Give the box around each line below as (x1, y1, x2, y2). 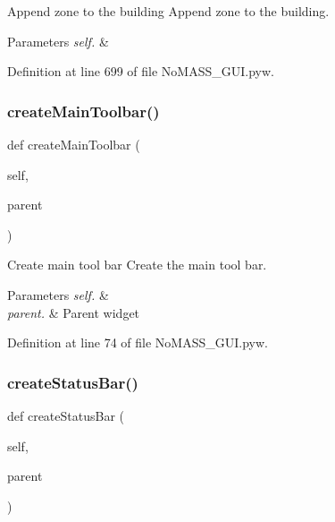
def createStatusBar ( (7, 406, 125, 424)
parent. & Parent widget (7, 303, 140, 321)
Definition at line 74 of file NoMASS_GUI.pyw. (7, 333, 268, 352)
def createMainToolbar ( (7, 135, 140, 153)
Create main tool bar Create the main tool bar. (7, 255, 267, 274)
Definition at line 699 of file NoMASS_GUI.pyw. (7, 62, 274, 81)
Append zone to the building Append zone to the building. (7, 2, 330, 20)
